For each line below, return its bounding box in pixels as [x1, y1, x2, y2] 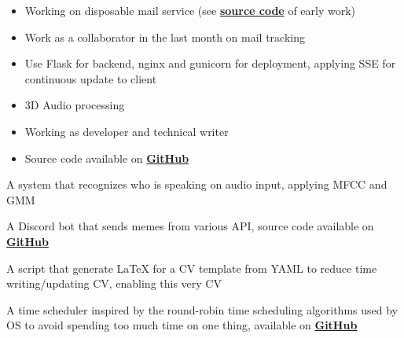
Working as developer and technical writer [24, 123, 229, 139]
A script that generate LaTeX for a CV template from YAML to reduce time [6, 259, 377, 276]
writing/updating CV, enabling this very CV [6, 275, 222, 292]
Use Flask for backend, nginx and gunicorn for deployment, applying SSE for [24, 55, 396, 72]
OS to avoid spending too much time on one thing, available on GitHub [6, 317, 358, 333]
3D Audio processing [24, 97, 125, 113]
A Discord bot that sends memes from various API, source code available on [6, 218, 374, 234]
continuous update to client [24, 70, 157, 86]
